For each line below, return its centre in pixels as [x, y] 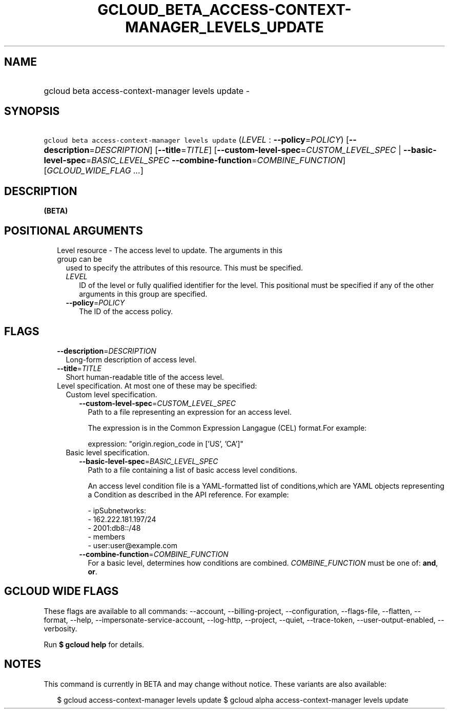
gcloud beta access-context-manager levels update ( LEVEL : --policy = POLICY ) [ [196, 140]
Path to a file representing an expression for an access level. [190, 412]
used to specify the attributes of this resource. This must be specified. [185, 268]
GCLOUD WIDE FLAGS [62, 591]
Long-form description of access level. [131, 359]
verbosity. [60, 628]
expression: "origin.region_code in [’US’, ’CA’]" [166, 444]
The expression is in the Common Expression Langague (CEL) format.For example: [227, 428]
